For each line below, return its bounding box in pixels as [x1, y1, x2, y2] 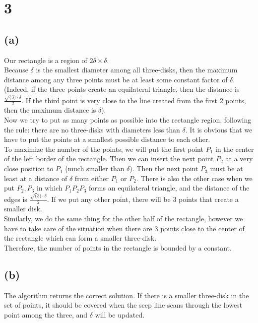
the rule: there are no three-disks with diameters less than [4, 124, 180, 134]
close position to [4, 163, 54, 174]
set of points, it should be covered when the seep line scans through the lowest [4, 300, 243, 310]
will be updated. [95, 309, 145, 320]
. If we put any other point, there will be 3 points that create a [47, 194, 239, 204]
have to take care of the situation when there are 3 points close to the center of [4, 223, 245, 233]
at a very [225, 153, 253, 164]
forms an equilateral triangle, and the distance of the [89, 183, 250, 193]
